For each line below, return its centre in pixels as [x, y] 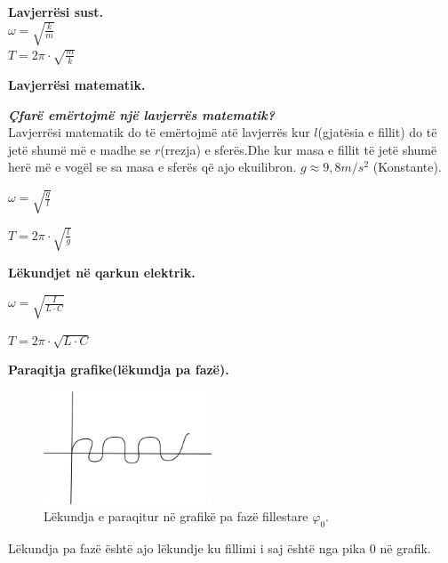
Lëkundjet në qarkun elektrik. [102, 272]
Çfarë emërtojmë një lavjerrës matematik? [141, 114]
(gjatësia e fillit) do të [377, 132]
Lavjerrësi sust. [56, 12]
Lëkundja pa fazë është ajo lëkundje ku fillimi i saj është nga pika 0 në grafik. [220, 548]
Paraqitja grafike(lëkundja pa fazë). [119, 370]
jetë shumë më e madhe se [80, 149]
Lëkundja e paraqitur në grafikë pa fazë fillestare [176, 516]
